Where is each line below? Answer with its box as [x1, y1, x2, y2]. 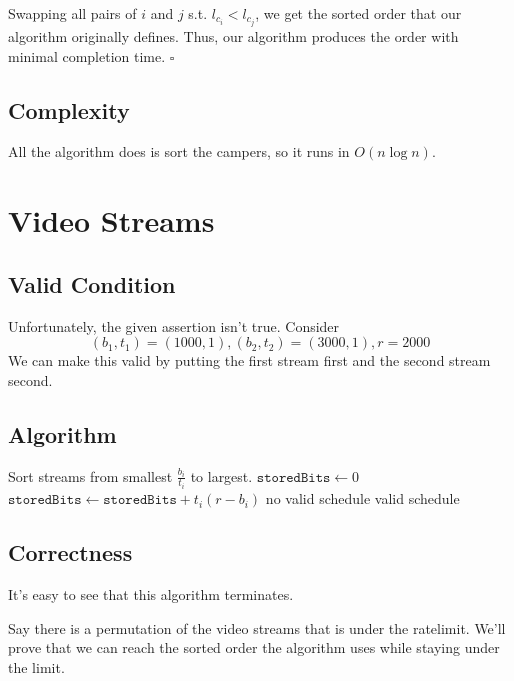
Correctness [8, 537, 133, 568]
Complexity [8, 94, 130, 125]
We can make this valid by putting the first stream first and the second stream [8, 350, 491, 371]
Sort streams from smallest [8, 465, 173, 486]
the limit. [8, 656, 65, 677]
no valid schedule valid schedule [265, 488, 460, 509]
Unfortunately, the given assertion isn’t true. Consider [8, 315, 340, 336]
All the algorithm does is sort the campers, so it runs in [8, 141, 350, 162]
